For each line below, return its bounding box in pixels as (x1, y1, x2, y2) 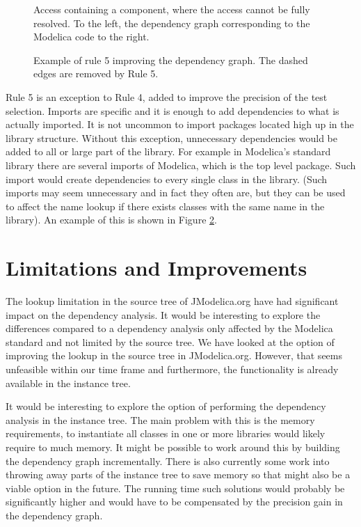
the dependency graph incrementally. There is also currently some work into (6, 453, 330, 468)
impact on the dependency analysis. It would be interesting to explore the (6, 307, 321, 322)
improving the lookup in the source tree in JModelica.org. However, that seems (6, 348, 342, 363)
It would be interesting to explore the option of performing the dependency (6, 399, 326, 414)
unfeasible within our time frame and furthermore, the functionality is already (6, 362, 339, 376)
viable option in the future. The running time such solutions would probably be (6, 480, 345, 495)
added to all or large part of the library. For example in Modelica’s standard (6, 144, 331, 159)
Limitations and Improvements (6, 253, 307, 282)
